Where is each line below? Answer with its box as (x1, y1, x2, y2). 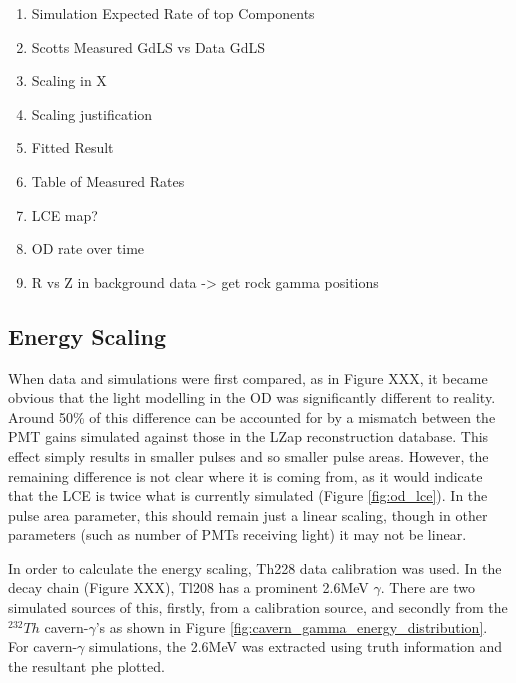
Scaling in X (31, 70, 107, 91)
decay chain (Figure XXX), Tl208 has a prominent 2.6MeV (8, 577, 369, 598)
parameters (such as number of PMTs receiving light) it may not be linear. (8, 524, 467, 545)
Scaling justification (31, 103, 153, 124)
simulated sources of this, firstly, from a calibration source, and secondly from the (8, 597, 508, 618)
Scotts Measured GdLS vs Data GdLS (31, 36, 266, 57)
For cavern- (8, 636, 78, 657)
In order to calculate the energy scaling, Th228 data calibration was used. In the (8, 557, 502, 578)
